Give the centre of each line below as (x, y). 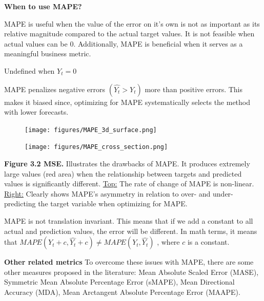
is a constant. (208, 242)
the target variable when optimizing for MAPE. (113, 203)
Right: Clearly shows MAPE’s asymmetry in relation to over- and (107, 193)
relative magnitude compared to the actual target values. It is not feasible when (129, 34)
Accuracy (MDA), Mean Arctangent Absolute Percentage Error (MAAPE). (122, 292)
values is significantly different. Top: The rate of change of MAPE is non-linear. (129, 184)
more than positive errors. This (194, 89)
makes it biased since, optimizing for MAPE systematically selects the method (127, 102)
